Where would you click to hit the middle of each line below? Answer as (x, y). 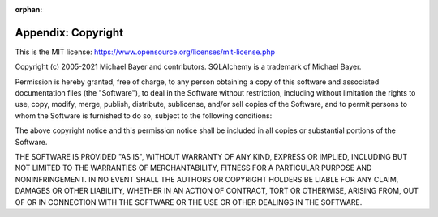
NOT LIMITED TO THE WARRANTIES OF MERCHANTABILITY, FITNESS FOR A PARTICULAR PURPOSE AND (193, 168)
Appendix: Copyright (69, 32)
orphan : (29, 9)
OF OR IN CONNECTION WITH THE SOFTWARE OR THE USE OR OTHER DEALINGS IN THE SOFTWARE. (189, 202)
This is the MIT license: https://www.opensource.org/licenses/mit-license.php (145, 52)
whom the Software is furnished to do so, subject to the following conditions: (144, 115)
